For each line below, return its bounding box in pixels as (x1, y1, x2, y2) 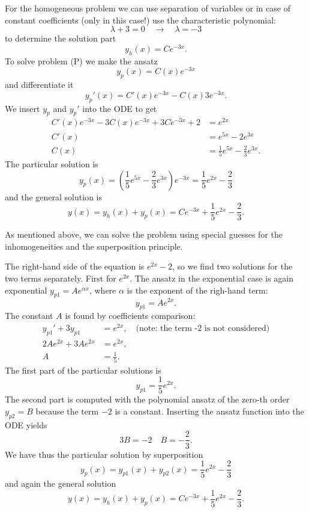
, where (89, 283, 116, 296)
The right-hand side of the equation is (5, 260, 145, 273)
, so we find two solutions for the (172, 260, 293, 273)
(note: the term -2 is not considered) (136, 324, 270, 333)
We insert (5, 102, 40, 114)
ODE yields (5, 418, 47, 431)
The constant (5, 309, 53, 322)
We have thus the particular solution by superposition (5, 448, 203, 460)
